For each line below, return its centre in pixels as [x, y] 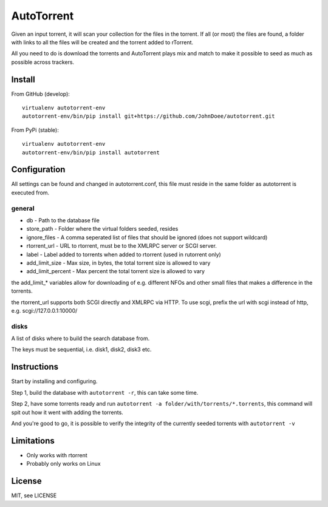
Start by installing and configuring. [54, 381]
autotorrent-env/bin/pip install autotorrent [91, 152]
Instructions [35, 367]
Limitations [33, 441]
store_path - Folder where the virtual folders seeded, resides [102, 229]
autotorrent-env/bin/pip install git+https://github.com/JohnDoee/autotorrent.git [149, 116]
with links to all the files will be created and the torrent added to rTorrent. [102, 42]
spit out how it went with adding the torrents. [67, 412]
